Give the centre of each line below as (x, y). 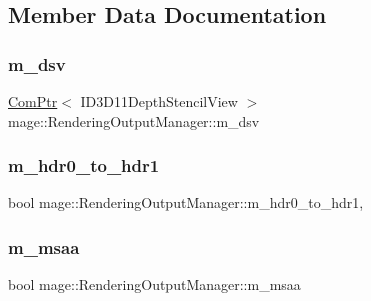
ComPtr (33, 101)
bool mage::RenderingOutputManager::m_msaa (154, 284)
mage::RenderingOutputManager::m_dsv (134, 120)
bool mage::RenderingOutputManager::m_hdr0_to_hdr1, (186, 202)
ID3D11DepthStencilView (159, 101)
